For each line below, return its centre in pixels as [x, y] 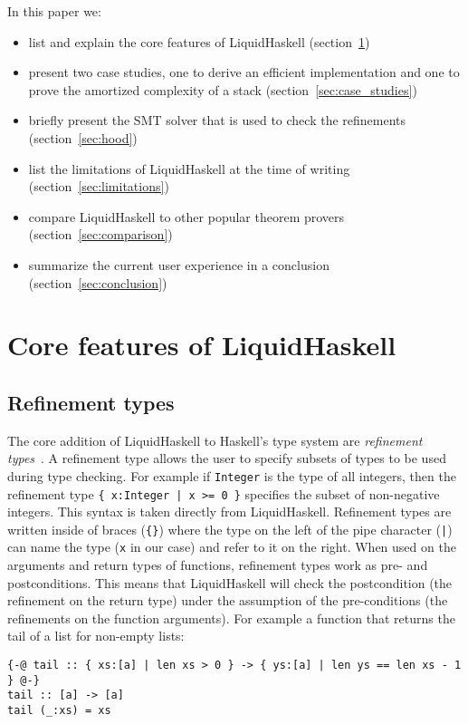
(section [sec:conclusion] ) [98, 282]
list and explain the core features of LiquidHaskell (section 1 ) [199, 41]
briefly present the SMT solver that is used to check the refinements [217, 120]
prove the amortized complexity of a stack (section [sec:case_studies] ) [223, 89]
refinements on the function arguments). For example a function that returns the [231, 618]
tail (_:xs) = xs [59, 711]
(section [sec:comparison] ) [100, 234]
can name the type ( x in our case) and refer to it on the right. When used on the [232, 547]
